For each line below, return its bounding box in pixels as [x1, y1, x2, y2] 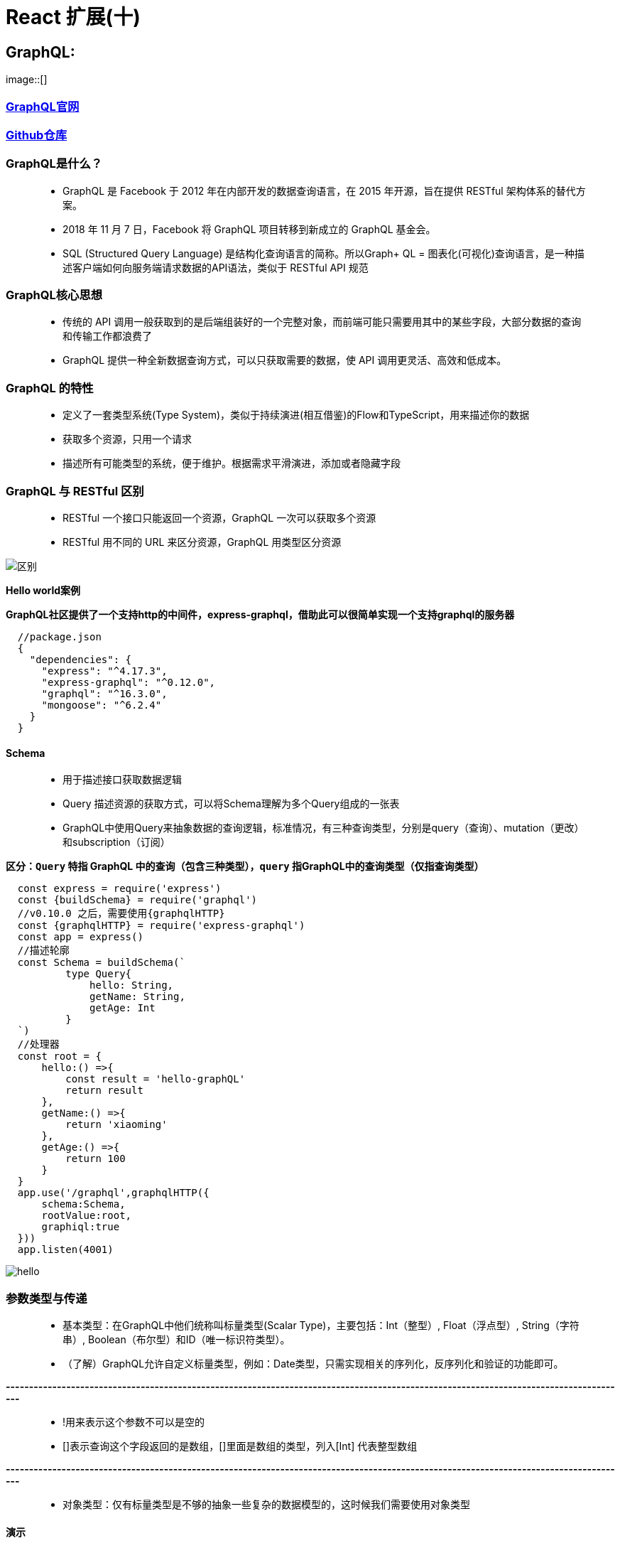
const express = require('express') [17, 883, 222, 895]
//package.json [17, 630, 102, 643]
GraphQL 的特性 [6, 380, 94, 395]
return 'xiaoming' [65, 1119, 168, 1131]
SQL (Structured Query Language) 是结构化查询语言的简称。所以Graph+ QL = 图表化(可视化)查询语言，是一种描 [62, 247, 584, 259]
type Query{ [65, 968, 132, 980]
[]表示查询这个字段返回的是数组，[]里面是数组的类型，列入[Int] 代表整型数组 [62, 1439, 418, 1452]
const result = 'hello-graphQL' [65, 1073, 246, 1085]
